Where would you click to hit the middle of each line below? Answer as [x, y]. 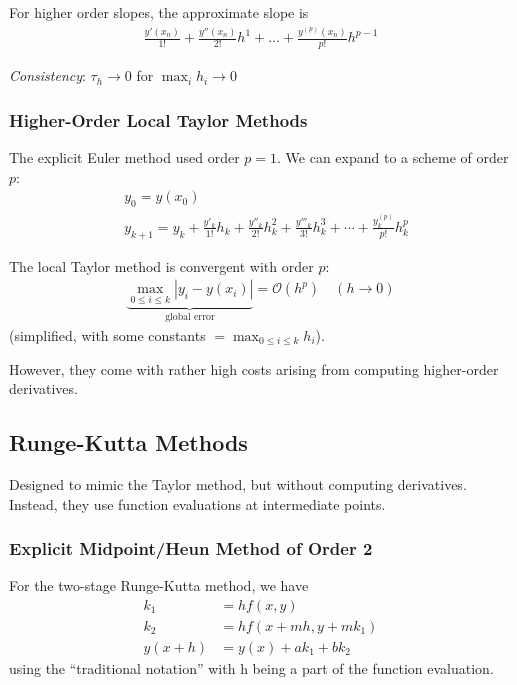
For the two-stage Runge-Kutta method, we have [159, 585]
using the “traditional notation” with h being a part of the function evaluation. [251, 668]
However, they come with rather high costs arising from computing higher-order [254, 368]
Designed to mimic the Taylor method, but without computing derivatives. [238, 483]
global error [190, 317]
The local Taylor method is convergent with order [161, 265]
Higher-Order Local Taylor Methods [158, 119]
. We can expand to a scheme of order [393, 156]
